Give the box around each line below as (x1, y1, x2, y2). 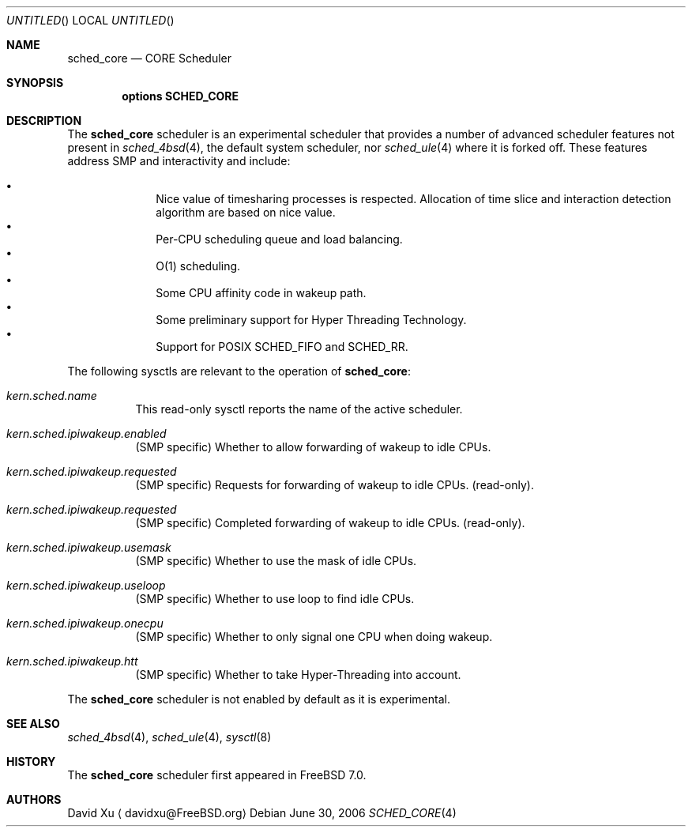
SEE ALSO (6, 717, 60, 730)
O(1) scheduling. (156, 259, 241, 273)
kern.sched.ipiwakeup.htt (6, 654, 138, 668)
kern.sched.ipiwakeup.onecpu (6, 616, 164, 630)
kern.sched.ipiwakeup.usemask (6, 541, 171, 554)
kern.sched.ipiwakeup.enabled (6, 427, 167, 440)
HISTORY (6, 755, 56, 768)
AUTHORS (6, 793, 62, 806)
